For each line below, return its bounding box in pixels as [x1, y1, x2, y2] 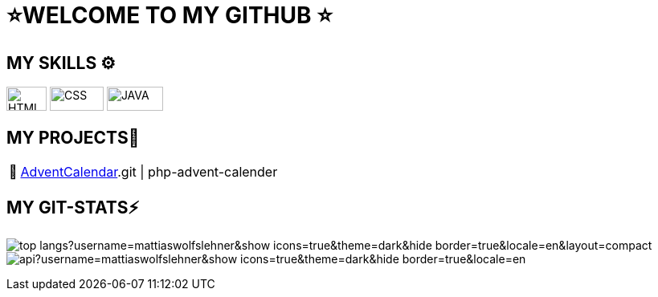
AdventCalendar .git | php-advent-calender [20, 164, 278, 181]
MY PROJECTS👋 [6, 127, 140, 148]
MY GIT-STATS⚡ [6, 197, 140, 218]
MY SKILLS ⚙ [6, 52, 116, 73]
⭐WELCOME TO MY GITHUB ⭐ [6, 2, 333, 29]
